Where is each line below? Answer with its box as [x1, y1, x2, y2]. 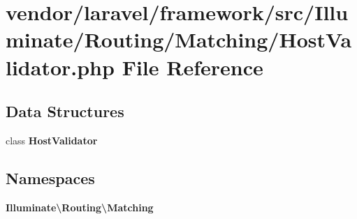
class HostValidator [6, 133, 98, 147]
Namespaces [6, 167, 95, 188]
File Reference [122, 52, 263, 81]
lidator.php [6, 52, 115, 81]
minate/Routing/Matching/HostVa [6, 25, 352, 54]
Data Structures [6, 100, 124, 122]
